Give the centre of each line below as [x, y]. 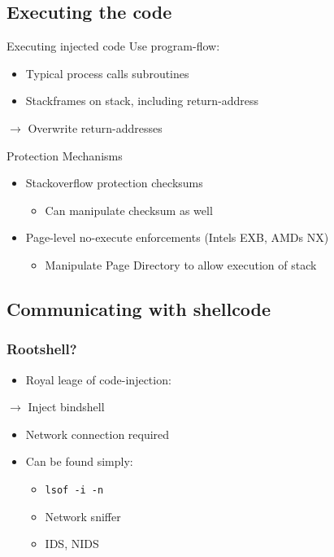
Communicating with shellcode [139, 308]
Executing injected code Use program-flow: [113, 46]
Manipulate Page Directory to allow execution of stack [181, 264]
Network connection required [98, 434]
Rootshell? [42, 349]
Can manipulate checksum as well [129, 210]
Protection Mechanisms [65, 155]
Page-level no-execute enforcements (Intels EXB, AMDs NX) [177, 237]
